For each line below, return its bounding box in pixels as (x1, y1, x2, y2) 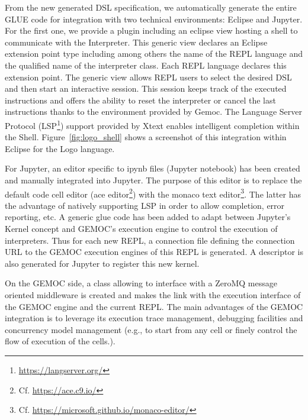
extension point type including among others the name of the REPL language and (5, 47, 303, 60)
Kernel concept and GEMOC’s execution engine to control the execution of (5, 222, 278, 234)
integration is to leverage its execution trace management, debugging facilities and (5, 312, 303, 324)
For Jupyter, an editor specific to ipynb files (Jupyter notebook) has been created (5, 162, 300, 175)
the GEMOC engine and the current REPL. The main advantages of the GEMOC (5, 300, 303, 312)
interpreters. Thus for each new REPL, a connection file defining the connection (5, 234, 295, 246)
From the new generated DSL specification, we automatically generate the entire (5, 1, 297, 13)
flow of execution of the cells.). (5, 335, 115, 347)
